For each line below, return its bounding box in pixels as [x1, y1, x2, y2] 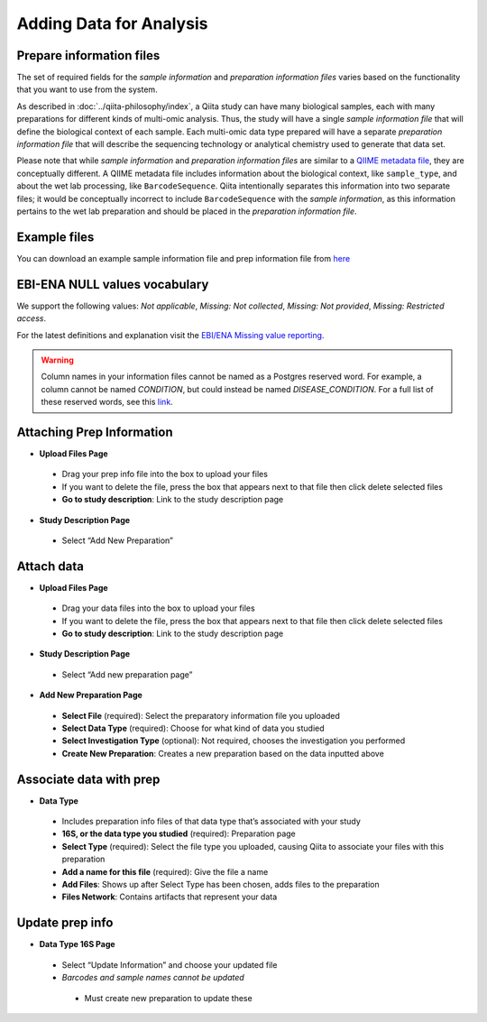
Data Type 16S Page [39, 939, 116, 950]
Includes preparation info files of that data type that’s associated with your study [61, 816, 361, 827]
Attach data [16, 558, 85, 574]
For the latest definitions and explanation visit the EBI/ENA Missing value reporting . [16, 329, 325, 340]
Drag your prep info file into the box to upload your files [61, 469, 268, 480]
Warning [41, 354, 74, 365]
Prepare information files [16, 48, 161, 63]
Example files [16, 229, 95, 244]
